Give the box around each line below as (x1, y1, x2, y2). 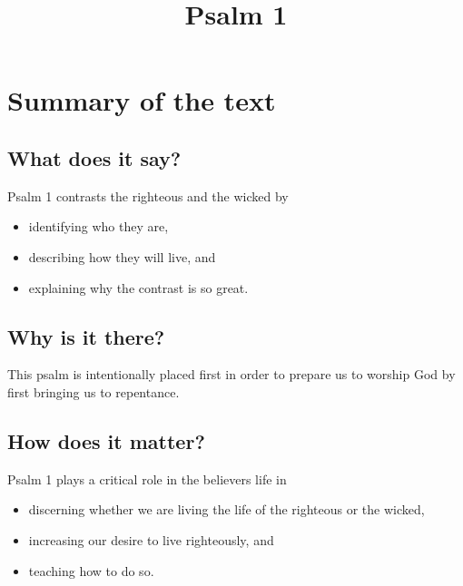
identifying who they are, (28, 217, 169, 236)
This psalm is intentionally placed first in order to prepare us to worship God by (7, 365, 456, 384)
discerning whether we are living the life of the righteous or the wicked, (28, 500, 425, 519)
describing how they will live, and (28, 247, 216, 266)
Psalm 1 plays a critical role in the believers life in (7, 469, 287, 488)
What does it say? (7, 143, 182, 171)
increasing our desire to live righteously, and (28, 530, 274, 549)
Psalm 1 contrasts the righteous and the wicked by (7, 186, 289, 205)
